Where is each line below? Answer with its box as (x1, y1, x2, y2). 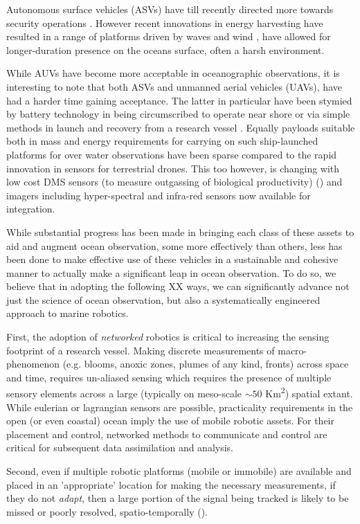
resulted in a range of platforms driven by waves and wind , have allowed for (6, 29, 331, 44)
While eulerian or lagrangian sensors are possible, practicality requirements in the (6, 399, 353, 414)
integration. (6, 201, 55, 216)
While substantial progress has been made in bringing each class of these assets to (6, 224, 354, 239)
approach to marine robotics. (6, 306, 129, 320)
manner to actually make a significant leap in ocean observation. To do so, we (6, 265, 336, 280)
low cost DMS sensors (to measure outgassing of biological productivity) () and (6, 174, 343, 189)
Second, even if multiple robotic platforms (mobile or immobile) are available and (6, 464, 352, 478)
